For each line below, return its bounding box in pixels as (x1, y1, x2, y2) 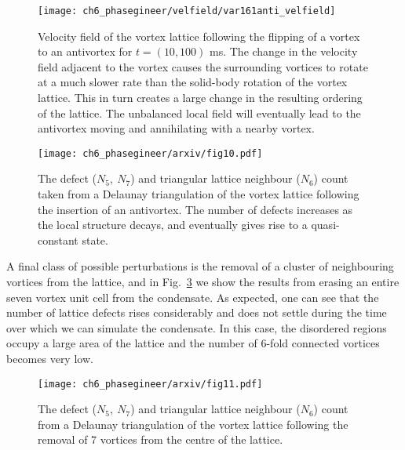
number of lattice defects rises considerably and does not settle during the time (6, 304, 387, 321)
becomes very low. (6, 350, 93, 366)
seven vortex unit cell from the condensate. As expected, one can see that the (6, 289, 379, 305)
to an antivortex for (38, 43, 133, 60)
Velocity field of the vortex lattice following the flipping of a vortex (38, 27, 360, 44)
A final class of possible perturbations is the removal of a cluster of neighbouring (6, 258, 394, 274)
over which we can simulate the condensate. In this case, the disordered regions (6, 319, 387, 336)
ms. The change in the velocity (210, 43, 358, 60)
